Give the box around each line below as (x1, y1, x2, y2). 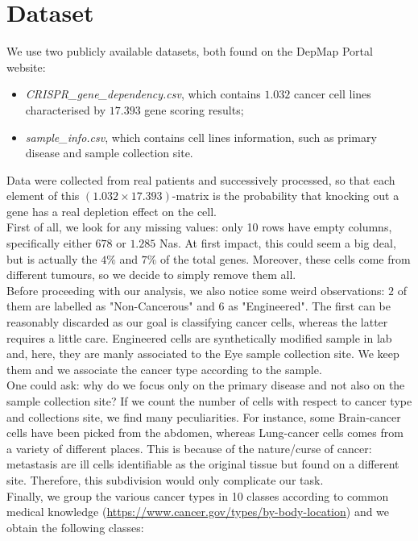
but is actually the (6, 250, 97, 267)
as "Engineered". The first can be (228, 298, 391, 314)
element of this (6, 187, 80, 204)
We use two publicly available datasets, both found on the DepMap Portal (6, 43, 373, 60)
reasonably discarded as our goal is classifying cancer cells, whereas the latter (6, 314, 388, 331)
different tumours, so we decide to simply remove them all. (6, 266, 296, 283)
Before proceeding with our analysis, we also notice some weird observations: (6, 281, 385, 298)
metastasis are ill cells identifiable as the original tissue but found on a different (6, 456, 399, 472)
